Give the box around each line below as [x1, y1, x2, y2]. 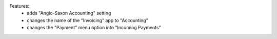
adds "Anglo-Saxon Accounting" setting [27, 10, 111, 16]
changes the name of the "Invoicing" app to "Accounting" [27, 17, 148, 23]
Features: [9, 3, 30, 9]
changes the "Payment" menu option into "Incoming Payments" [27, 25, 161, 31]
